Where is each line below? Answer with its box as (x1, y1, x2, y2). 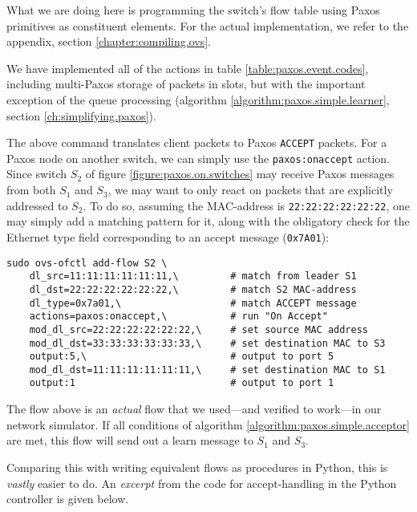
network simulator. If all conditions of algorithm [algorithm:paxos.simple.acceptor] (6, 416, 411, 433)
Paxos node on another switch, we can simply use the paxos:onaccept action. (6, 149, 390, 166)
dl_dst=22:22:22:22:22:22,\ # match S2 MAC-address (29, 283, 357, 295)
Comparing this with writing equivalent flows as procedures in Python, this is (6, 458, 388, 475)
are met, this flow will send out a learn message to (6, 432, 253, 449)
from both (6, 181, 56, 198)
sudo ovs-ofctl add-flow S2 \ (6, 257, 168, 269)
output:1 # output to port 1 (29, 377, 334, 389)
